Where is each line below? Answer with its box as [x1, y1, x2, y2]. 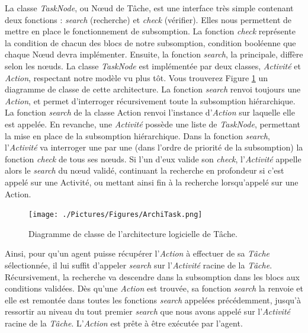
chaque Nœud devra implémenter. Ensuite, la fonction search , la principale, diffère [5, 48, 303, 60]
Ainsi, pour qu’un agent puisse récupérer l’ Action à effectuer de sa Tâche [5, 247, 270, 260]
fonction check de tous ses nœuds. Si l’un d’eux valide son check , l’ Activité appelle [5, 152, 301, 165]
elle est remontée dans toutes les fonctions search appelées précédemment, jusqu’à [5, 293, 301, 306]
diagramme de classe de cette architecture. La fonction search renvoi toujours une [5, 83, 301, 95]
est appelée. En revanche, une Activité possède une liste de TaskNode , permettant [5, 117, 300, 130]
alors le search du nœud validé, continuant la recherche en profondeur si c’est [5, 164, 284, 177]
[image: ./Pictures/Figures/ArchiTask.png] [28, 210, 203, 219]
